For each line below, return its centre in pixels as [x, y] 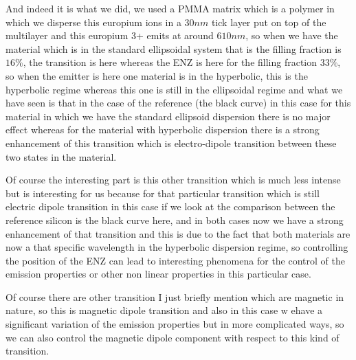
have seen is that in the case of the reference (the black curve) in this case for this [178, 103]
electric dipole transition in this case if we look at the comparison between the [170, 206]
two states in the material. [61, 156]
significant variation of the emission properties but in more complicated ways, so [175, 324]
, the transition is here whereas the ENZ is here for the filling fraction [170, 62]
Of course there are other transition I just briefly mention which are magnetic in [175, 296]
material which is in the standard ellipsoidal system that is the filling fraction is [174, 48]
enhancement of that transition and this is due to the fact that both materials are [178, 233]
